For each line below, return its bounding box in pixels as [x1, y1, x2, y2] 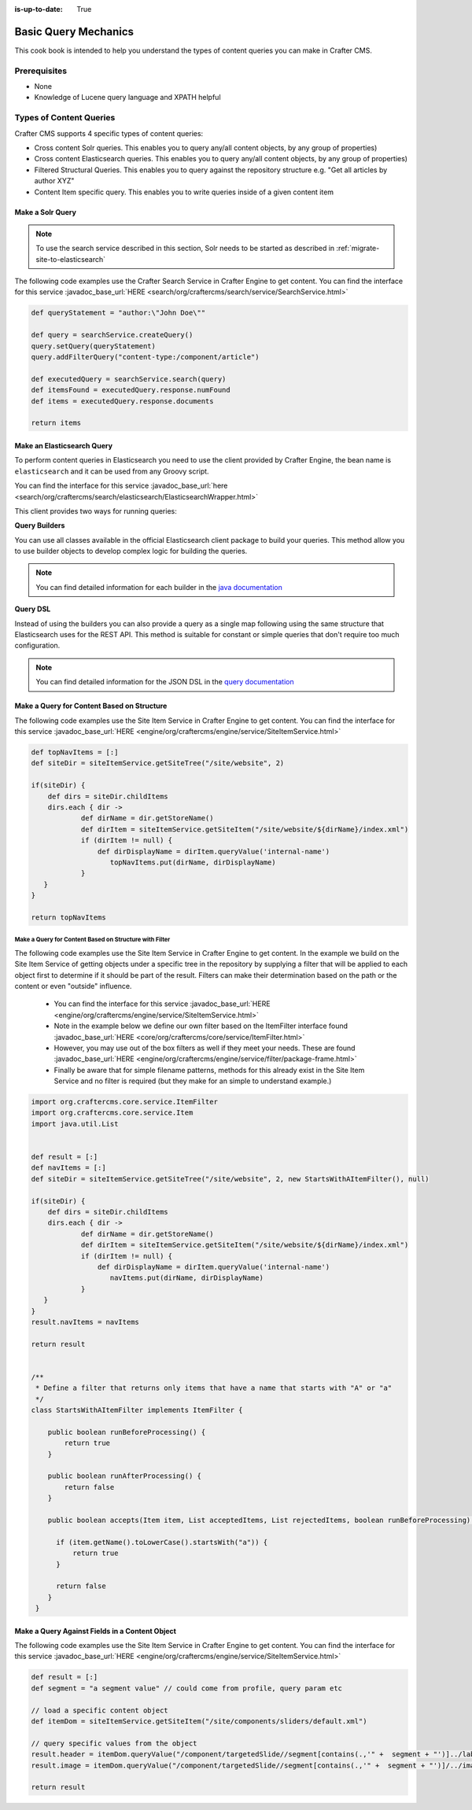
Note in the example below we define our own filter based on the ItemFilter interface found [53, 1021, 348, 1030]
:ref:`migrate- [336, 244, 380, 253]
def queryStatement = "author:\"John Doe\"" [31, 308, 206, 318]
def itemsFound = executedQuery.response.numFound [31, 385, 231, 395]
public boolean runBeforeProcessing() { [47, 1428, 206, 1436]
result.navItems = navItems [31, 1318, 139, 1326]
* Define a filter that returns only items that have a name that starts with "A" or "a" [35, 1384, 393, 1392]
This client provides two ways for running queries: [14, 506, 177, 515]
